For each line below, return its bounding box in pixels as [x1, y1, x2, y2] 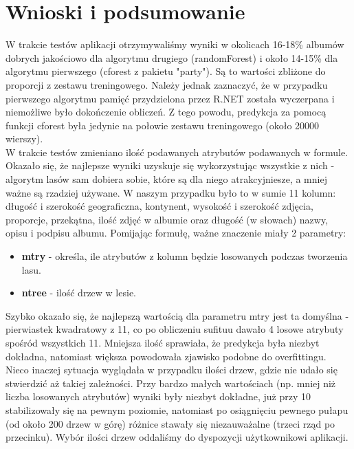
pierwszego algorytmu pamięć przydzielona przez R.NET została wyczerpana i [5, 91, 335, 105]
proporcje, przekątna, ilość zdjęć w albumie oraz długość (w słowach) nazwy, [5, 212, 329, 226]
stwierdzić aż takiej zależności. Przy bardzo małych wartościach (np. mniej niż [5, 375, 336, 390]
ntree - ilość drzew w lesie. [21, 285, 136, 300]
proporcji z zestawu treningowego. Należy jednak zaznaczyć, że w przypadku [5, 77, 328, 91]
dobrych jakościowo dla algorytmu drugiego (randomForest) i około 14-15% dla [5, 50, 338, 65]
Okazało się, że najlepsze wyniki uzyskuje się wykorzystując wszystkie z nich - [5, 158, 335, 173]
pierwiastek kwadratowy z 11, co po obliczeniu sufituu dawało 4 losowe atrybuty [5, 322, 344, 336]
